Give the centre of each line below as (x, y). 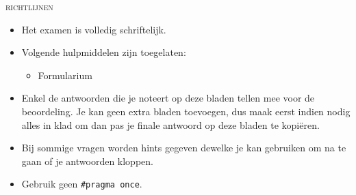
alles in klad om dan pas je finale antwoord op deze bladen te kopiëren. (170, 124)
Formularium (65, 75)
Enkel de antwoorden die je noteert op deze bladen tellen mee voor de (168, 98)
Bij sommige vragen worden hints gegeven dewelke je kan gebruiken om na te (184, 148)
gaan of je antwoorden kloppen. (87, 161)
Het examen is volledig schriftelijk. (94, 29)
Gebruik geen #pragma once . (82, 184)
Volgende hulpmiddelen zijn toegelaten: (104, 52)
